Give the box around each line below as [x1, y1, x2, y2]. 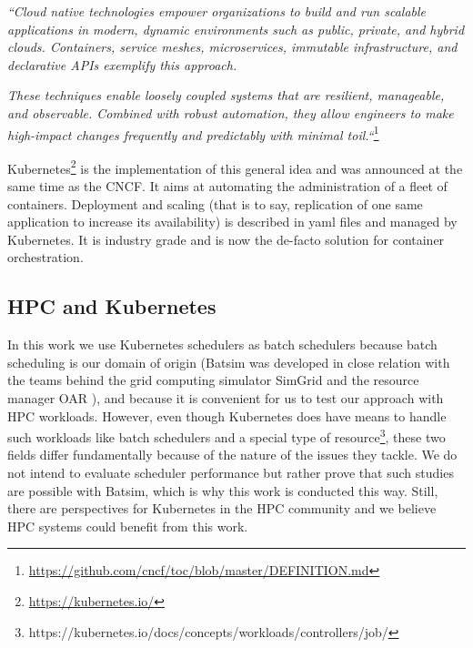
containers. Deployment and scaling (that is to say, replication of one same [7, 194, 423, 213]
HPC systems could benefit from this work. [7, 516, 248, 535]
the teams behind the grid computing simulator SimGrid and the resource [7, 370, 419, 390]
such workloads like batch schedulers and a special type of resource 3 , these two [7, 425, 446, 446]
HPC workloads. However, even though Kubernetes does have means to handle [7, 406, 447, 425]
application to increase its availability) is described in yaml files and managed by [7, 212, 458, 231]
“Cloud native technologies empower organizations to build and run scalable [7, 2, 427, 20]
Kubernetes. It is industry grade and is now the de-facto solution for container [7, 229, 445, 248]
